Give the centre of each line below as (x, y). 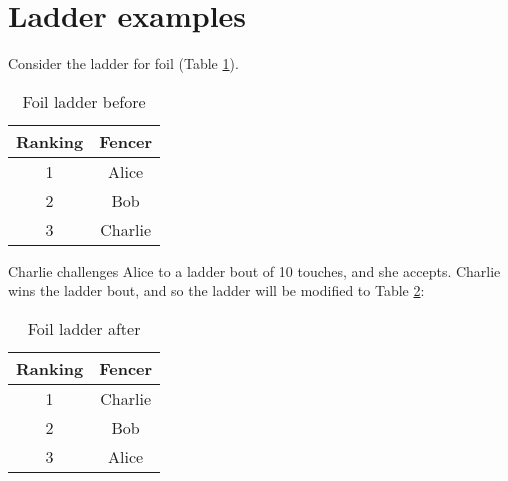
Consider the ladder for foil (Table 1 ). (123, 63)
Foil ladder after (84, 328)
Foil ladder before (84, 101)
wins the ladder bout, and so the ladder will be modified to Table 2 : (216, 290)
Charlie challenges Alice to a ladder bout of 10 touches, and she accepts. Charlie (254, 270)
